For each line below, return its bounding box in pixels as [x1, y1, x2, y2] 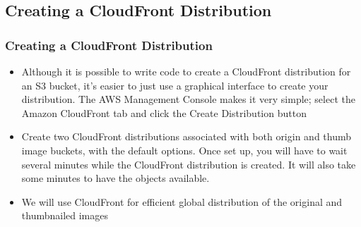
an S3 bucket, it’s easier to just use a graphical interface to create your [21, 78, 329, 92]
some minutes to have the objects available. [21, 171, 210, 185]
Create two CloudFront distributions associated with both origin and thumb [21, 129, 352, 144]
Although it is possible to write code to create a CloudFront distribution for [21, 64, 351, 78]
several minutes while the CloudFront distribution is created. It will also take [21, 157, 356, 171]
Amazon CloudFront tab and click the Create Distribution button [21, 105, 307, 120]
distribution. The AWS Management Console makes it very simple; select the [21, 92, 355, 106]
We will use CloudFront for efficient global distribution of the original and [21, 194, 343, 209]
